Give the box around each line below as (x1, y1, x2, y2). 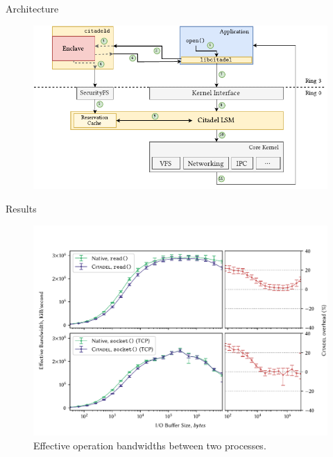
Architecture (6, 1, 59, 15)
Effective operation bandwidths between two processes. (33, 438, 266, 452)
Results (6, 201, 37, 215)
